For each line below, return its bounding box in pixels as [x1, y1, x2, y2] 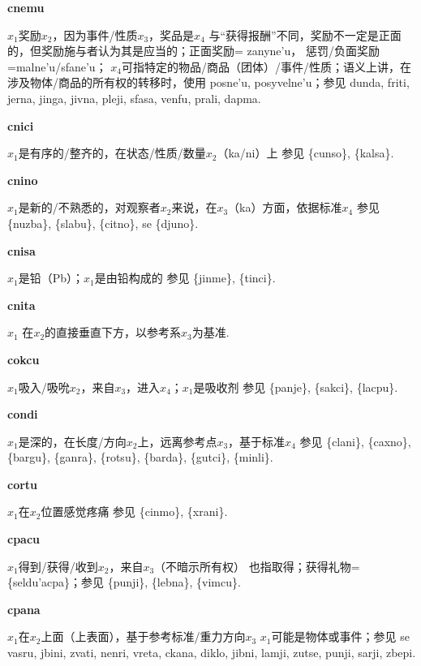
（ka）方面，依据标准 [228, 199, 342, 216]
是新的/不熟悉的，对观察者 [18, 199, 161, 216]
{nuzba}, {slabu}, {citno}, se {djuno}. [7, 214, 199, 231]
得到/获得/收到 [18, 557, 98, 574]
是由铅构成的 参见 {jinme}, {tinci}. [94, 269, 276, 286]
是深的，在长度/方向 [18, 432, 127, 449]
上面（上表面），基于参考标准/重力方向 [41, 628, 246, 645]
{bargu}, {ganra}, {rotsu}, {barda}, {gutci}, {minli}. [7, 449, 273, 466]
